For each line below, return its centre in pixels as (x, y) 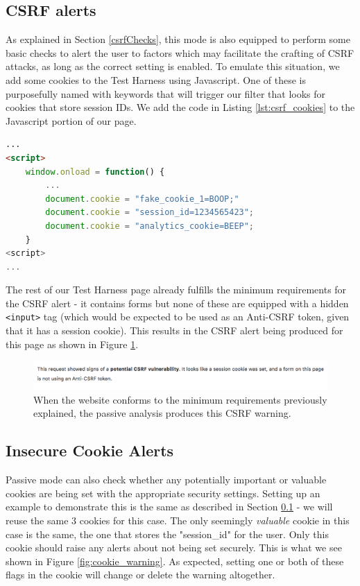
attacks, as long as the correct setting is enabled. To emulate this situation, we (173, 66)
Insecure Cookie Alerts (90, 450)
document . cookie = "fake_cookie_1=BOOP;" (142, 199)
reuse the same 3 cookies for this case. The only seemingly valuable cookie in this (178, 520)
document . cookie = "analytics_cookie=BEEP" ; (150, 226)
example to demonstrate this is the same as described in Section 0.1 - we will (169, 507)
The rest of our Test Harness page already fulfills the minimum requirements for (176, 290)
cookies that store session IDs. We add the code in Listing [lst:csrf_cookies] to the (180, 107)
